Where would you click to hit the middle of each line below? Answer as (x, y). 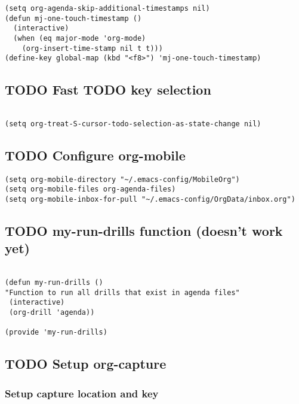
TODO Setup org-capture (86, 364)
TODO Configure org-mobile (95, 155)
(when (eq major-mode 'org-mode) (80, 38)
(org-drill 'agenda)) (52, 312)
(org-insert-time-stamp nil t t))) (92, 48)
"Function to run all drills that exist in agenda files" (122, 292)
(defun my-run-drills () (54, 282)
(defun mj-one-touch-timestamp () (73, 18)
